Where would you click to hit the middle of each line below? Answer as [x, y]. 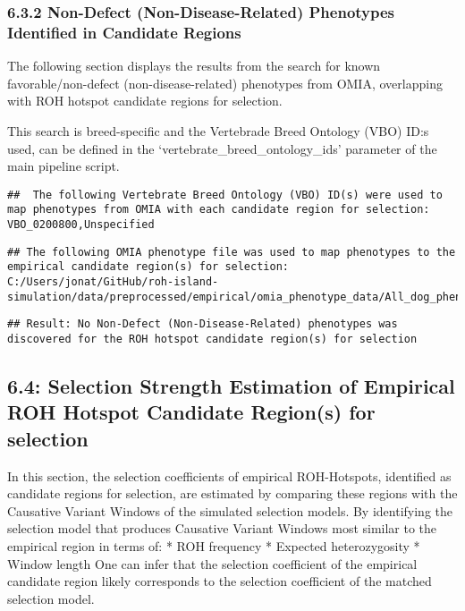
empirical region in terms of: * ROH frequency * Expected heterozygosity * [214, 545]
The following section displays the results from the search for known [194, 66]
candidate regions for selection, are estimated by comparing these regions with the [232, 493]
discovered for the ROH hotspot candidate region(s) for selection [212, 339]
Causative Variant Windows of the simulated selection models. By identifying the [230, 510]
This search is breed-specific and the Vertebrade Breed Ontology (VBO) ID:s [218, 130]
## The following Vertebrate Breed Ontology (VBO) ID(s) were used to [225, 195]
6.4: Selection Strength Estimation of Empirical [231, 386]
